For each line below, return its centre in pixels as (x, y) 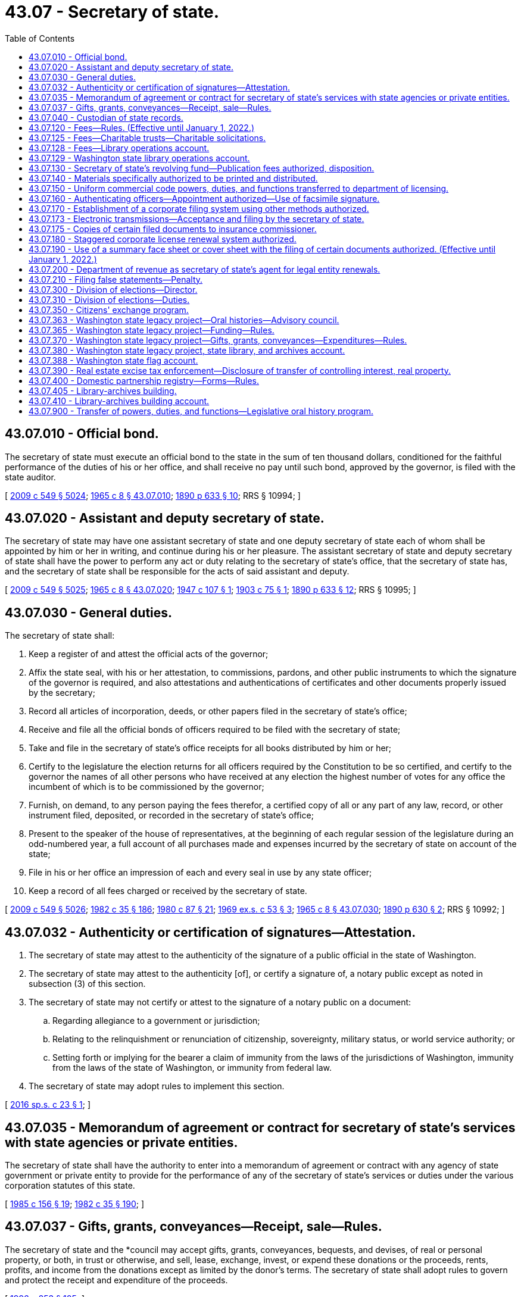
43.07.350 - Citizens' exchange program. (109, 310)
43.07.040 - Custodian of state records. (106, 117)
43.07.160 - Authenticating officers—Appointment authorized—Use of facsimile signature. (204, 198)
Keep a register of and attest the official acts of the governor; (149, 654)
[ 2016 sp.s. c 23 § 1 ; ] (48, 1105)
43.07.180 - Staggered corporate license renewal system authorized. (163, 239)
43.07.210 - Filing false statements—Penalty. (116, 279)
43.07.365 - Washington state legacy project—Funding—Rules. (152, 330)
